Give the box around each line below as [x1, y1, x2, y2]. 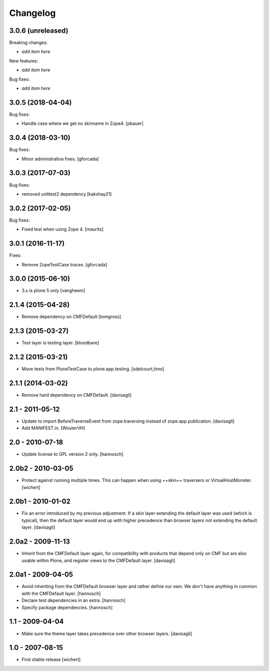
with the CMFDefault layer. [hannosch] [21, 590, 101, 596]
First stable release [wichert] [21, 657, 81, 663]
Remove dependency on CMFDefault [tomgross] [21, 314, 122, 320]
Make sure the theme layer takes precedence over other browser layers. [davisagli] [21, 630, 192, 637]
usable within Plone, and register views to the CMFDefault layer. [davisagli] [21, 558, 175, 563]
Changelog [9, 7, 56, 18]
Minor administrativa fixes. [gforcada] [21, 156, 99, 162]
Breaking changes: [9, 40, 48, 46]
